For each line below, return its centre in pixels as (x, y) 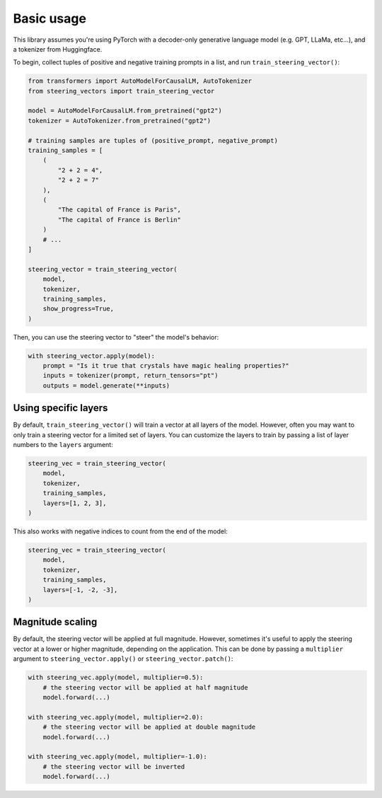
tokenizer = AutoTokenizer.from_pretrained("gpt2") (120, 121)
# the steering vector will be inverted (114, 767)
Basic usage (50, 18)
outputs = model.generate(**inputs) (106, 385)
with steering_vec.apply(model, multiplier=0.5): (116, 678)
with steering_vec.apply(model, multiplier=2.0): (116, 717)
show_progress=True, (79, 309)
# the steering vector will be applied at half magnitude (145, 687)
